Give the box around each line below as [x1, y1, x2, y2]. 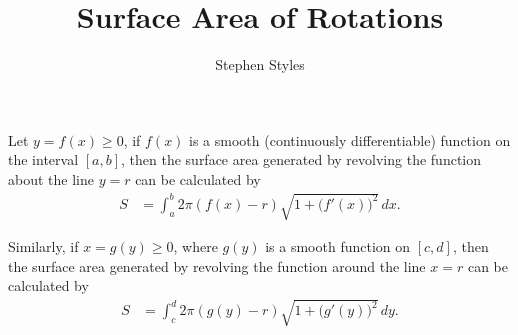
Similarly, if [8, 236, 79, 257]
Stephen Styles [215, 54, 305, 75]
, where [173, 236, 218, 257]
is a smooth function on [265, 236, 411, 257]
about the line [8, 168, 94, 189]
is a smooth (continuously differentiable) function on [189, 129, 511, 150]
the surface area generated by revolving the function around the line [8, 255, 426, 276]
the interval [8, 149, 79, 170]
